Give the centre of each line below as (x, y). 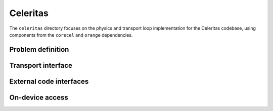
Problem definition (39, 49)
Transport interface (41, 65)
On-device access (39, 97)
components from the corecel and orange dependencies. (71, 35)
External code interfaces (49, 81)
